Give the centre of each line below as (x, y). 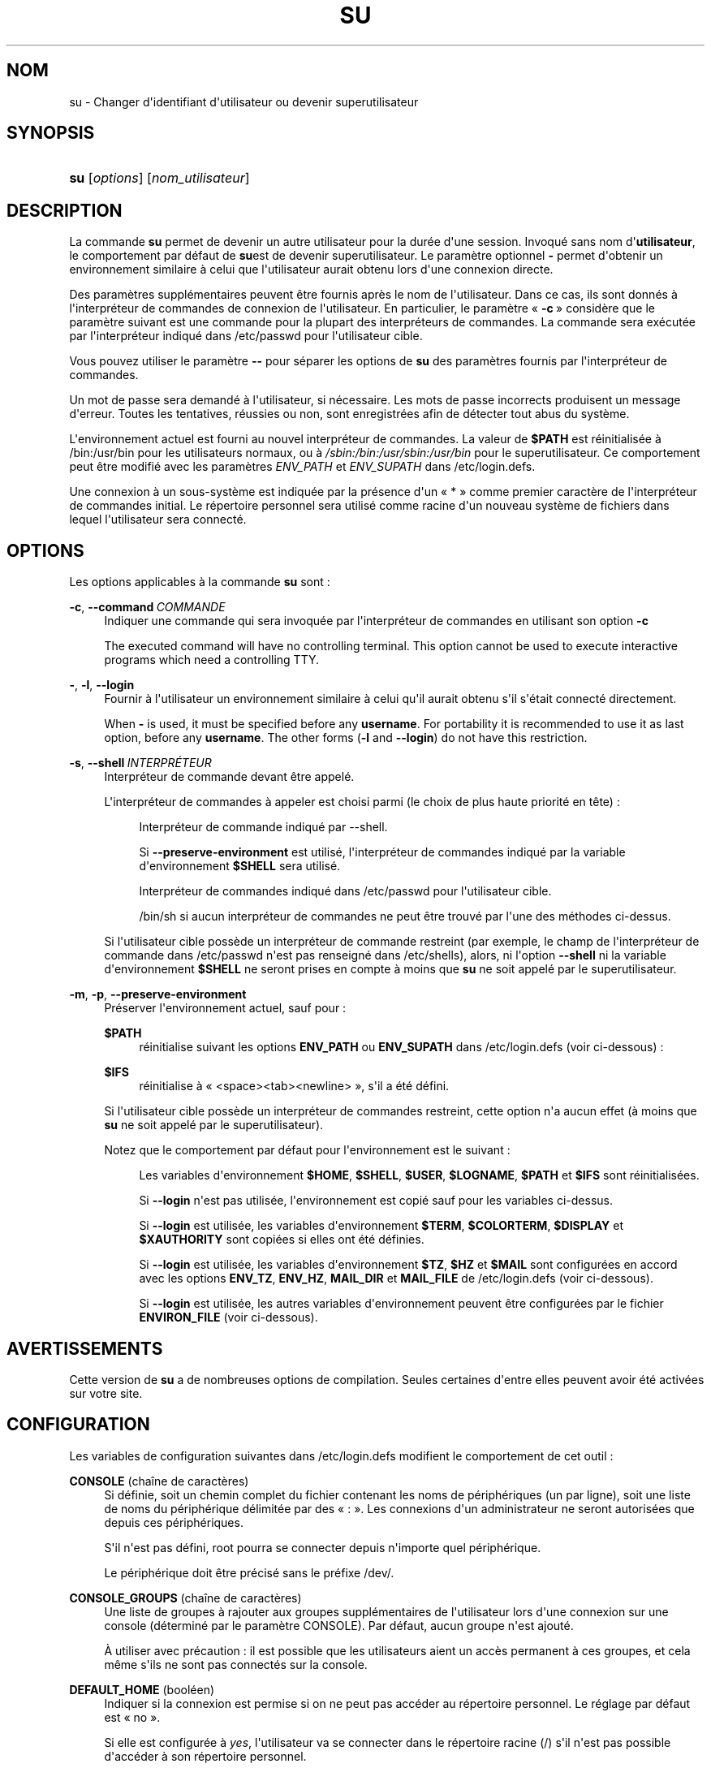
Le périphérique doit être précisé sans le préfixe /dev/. (249, 1572)
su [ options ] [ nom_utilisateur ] (159, 178)
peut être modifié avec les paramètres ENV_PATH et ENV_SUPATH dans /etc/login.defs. (302, 467)
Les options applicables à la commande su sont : (200, 582)
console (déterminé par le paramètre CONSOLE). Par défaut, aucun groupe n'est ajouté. (339, 1625)
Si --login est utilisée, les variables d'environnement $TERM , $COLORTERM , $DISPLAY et (381, 1226)
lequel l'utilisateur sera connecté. (158, 520)
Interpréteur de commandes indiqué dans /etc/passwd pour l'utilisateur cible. (345, 891)
